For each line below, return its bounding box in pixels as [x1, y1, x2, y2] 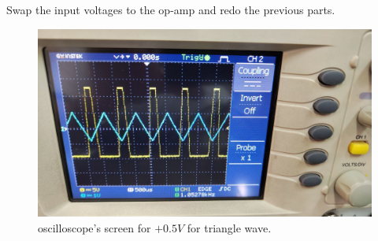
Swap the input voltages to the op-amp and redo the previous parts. [6, 2, 335, 17]
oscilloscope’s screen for [38, 219, 151, 235]
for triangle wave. [187, 219, 272, 235]
